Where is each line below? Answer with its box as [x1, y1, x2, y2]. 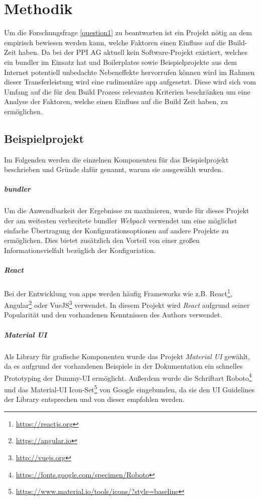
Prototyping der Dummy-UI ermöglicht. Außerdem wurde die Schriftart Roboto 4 [4, 371, 252, 383]
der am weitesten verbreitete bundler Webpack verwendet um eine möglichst [4, 215, 237, 226]
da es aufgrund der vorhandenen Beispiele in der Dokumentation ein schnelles [4, 361, 243, 371]
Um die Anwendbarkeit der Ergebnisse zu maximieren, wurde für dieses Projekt [4, 205, 249, 216]
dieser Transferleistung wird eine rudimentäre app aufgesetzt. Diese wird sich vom [4, 76, 256, 87]
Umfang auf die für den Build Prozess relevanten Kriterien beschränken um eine [4, 86, 250, 97]
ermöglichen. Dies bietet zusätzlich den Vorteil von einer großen [4, 235, 200, 245]
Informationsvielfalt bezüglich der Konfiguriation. [4, 244, 156, 255]
